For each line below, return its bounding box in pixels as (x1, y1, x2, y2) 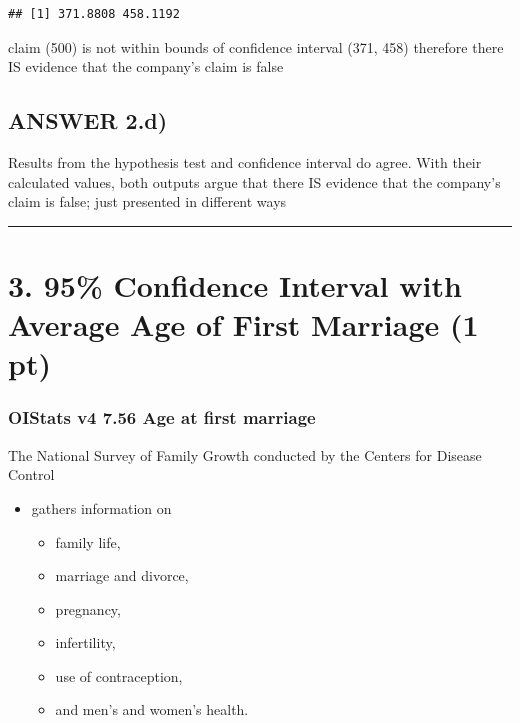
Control (8, 464, 55, 485)
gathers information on (31, 497, 172, 518)
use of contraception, (55, 665, 183, 686)
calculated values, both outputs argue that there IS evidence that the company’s (8, 171, 501, 192)
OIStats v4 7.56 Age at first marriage (8, 405, 316, 430)
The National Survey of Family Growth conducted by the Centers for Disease (8, 444, 482, 465)
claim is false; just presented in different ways (8, 191, 287, 212)
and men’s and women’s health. (55, 699, 249, 720)
